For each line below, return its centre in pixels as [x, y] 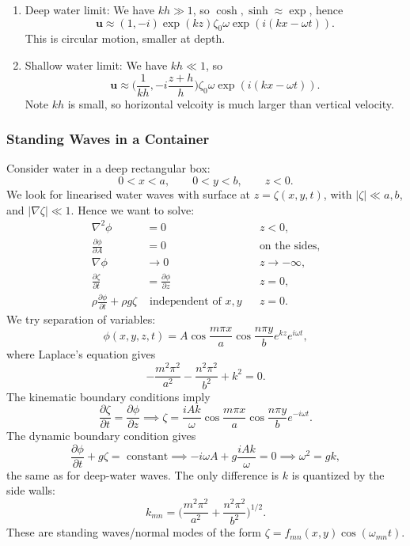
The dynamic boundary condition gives [101, 436]
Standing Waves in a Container [108, 139]
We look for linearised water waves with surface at [128, 194]
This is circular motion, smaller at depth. [125, 38]
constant [148, 457]
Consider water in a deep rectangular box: [108, 168]
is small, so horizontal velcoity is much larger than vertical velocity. [231, 103]
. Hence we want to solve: [133, 209]
